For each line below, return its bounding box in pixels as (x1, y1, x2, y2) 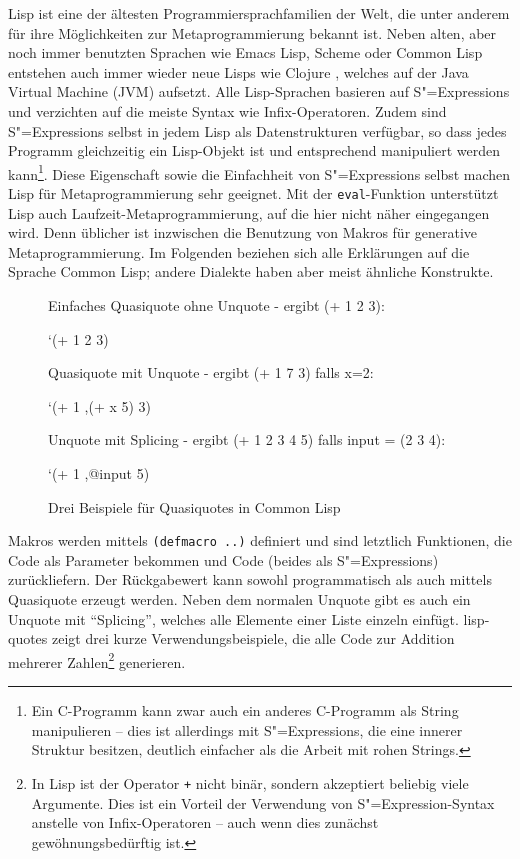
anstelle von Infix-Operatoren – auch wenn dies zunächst (31, 812, 379, 833)
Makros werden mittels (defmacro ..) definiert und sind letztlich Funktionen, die (8, 530, 512, 551)
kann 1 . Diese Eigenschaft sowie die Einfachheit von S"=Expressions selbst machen (8, 160, 511, 184)
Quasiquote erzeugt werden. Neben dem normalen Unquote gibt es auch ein (8, 589, 471, 610)
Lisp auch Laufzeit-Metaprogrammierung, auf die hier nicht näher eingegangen (8, 202, 490, 223)
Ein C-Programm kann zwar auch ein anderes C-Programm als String (31, 700, 459, 721)
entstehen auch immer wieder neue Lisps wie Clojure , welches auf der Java (8, 61, 469, 82)
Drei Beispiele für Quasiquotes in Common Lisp (48, 496, 341, 517)
